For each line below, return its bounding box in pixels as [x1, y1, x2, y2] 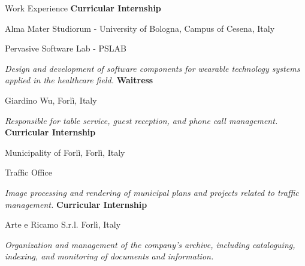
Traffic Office [5, 166, 52, 179]
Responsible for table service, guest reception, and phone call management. [5, 114, 278, 126]
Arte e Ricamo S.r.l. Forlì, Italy [5, 218, 121, 231]
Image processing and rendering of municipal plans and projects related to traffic [5, 186, 299, 198]
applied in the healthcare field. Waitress [5, 74, 153, 86]
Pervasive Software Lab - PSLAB [5, 42, 126, 55]
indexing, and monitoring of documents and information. [5, 250, 214, 262]
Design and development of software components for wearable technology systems [5, 62, 300, 74]
